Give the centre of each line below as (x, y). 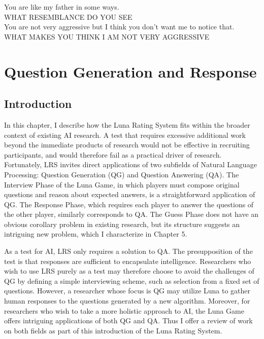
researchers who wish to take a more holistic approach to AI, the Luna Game (124, 310)
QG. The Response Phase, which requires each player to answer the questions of (129, 204)
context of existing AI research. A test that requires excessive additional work (125, 135)
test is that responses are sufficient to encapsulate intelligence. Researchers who (128, 261)
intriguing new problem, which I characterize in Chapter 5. (96, 234)
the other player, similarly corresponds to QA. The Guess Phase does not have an (131, 214)
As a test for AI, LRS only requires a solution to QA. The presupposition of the (128, 251)
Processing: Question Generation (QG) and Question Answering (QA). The (122, 174)
